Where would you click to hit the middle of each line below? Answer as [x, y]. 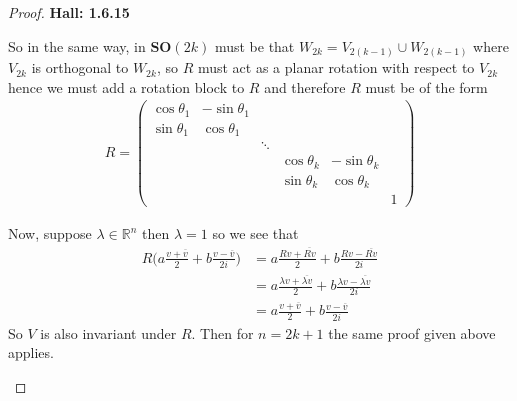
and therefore [305, 86]
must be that [254, 45]
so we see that [255, 233]
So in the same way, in [77, 45]
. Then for [222, 332]
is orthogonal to [80, 67]
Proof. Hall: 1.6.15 [69, 12]
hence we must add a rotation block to [126, 86]
